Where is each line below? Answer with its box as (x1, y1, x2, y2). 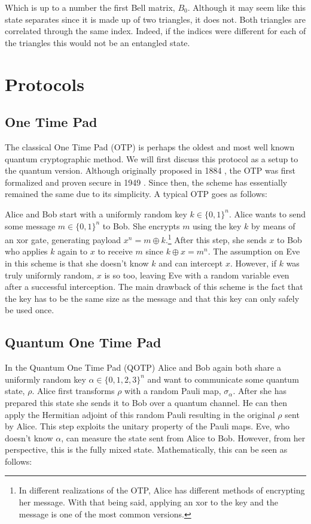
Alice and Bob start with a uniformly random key (5, 207, 187, 220)
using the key (193, 219, 242, 232)
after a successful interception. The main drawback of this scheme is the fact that (5, 280, 303, 293)
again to (57, 245, 88, 258)
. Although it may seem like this (187, 1, 306, 13)
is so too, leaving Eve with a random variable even (104, 268, 289, 281)
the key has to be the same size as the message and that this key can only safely (5, 292, 300, 304)
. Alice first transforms (32, 384, 115, 397)
